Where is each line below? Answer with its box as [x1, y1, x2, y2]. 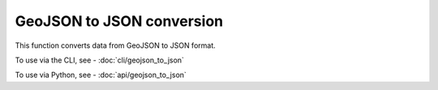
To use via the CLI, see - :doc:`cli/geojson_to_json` [15, 55, 184, 65]
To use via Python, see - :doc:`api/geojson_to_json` [15, 70, 187, 80]
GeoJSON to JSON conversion [15, 12, 223, 30]
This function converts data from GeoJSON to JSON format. [15, 41, 217, 50]
